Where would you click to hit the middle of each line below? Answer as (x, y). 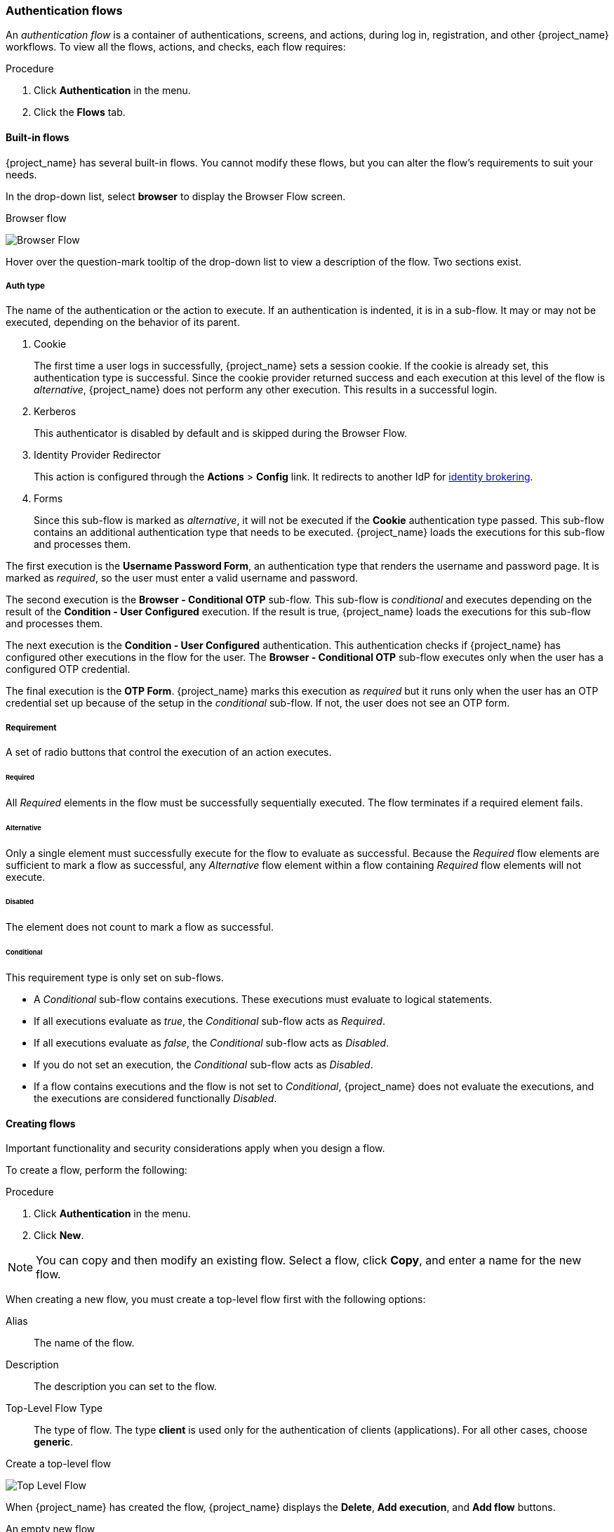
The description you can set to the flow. (125, 1387)
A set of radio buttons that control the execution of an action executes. (169, 752)
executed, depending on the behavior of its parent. (123, 322)
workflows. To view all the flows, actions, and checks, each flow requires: (176, 47)
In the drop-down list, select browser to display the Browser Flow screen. (176, 196)
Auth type (25, 286)
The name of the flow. (84, 1343)
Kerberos (55, 412)
